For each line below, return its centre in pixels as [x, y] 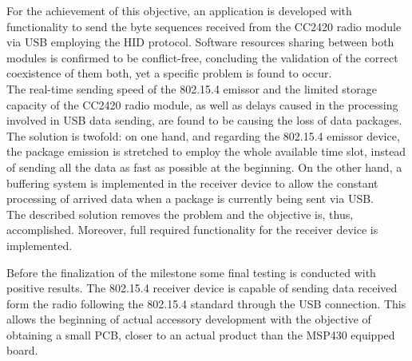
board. [22, 350]
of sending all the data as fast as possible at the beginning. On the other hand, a [204, 167]
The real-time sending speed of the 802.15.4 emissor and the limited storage [192, 88]
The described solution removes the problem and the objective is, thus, [180, 214]
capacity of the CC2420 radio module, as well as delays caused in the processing [202, 104]
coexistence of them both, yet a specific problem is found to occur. [169, 73]
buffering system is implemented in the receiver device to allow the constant [192, 182]
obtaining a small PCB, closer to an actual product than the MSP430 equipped [201, 334]
